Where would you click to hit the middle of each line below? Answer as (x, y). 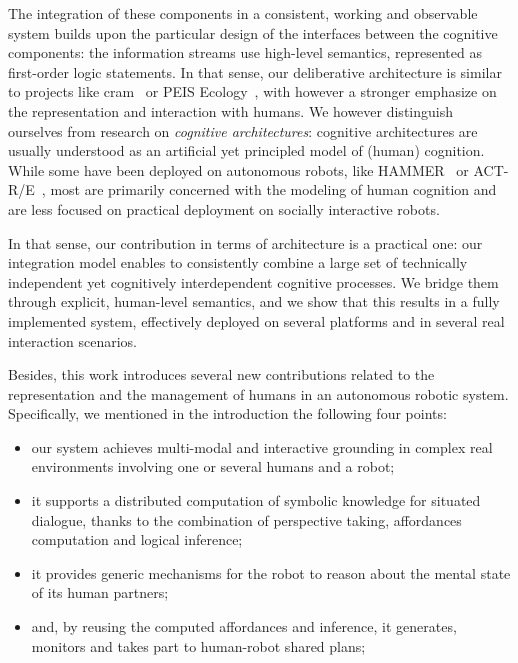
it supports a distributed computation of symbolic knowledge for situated (256, 500)
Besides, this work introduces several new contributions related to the (221, 374)
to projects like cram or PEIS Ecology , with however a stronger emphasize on (252, 91)
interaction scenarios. (72, 340)
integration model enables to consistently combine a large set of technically (238, 262)
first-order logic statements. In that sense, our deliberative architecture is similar (255, 71)
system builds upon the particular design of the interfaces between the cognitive (253, 32)
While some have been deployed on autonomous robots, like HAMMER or (238, 169)
